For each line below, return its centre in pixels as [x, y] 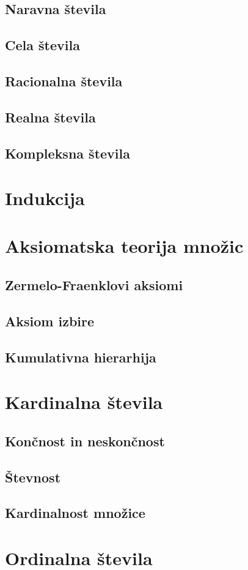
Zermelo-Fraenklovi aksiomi [94, 285]
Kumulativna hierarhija [81, 357]
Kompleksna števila [67, 153]
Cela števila [42, 45]
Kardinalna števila [84, 402]
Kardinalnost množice [75, 513]
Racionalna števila [64, 81]
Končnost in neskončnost [85, 441]
